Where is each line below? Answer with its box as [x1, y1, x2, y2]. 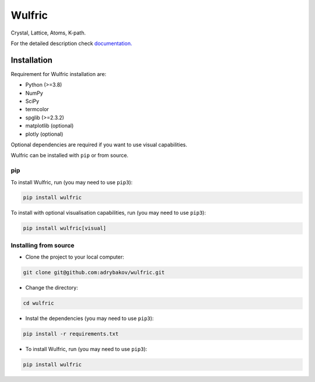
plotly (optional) [25, 130, 64, 137]
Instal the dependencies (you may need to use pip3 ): [25, 315, 154, 322]
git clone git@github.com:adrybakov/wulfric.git [23, 269, 165, 276]
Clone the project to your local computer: [25, 253, 125, 260]
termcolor [25, 106, 49, 113]
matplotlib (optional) [25, 122, 74, 129]
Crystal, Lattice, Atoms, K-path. [10, 29, 86, 36]
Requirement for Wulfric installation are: [10, 70, 107, 77]
